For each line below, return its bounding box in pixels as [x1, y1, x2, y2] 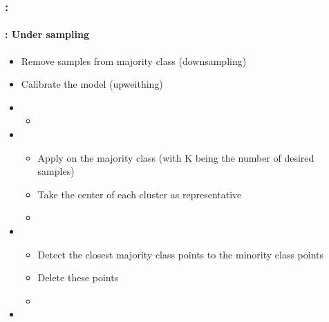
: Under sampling [5, 27, 89, 41]
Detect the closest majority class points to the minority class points [37, 247, 324, 261]
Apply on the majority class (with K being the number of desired [37, 150, 314, 164]
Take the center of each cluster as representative [37, 187, 242, 201]
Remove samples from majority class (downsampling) [21, 53, 247, 68]
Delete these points [37, 270, 119, 285]
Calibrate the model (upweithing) [21, 77, 163, 91]
